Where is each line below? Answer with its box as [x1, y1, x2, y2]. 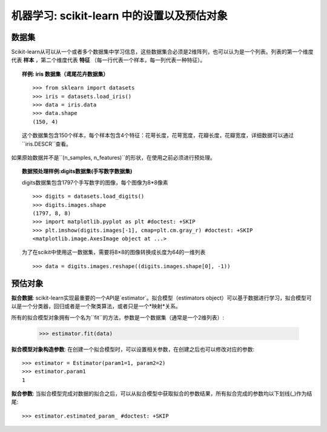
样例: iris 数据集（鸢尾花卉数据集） [22, 70, 109, 77]
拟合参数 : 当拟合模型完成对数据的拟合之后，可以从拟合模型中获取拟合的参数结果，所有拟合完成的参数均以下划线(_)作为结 [11, 390, 312, 398]
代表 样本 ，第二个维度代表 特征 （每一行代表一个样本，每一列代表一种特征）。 [11, 56, 206, 64]
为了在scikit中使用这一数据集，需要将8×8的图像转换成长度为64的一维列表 [22, 249, 206, 256]
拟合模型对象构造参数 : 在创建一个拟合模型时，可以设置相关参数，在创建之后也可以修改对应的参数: [11, 345, 255, 353]
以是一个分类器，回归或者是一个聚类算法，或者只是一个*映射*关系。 [11, 303, 182, 310]
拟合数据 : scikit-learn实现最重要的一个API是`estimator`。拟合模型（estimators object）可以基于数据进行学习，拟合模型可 [11, 294, 312, 301]
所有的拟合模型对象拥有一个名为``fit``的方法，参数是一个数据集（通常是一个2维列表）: [11, 313, 224, 321]
